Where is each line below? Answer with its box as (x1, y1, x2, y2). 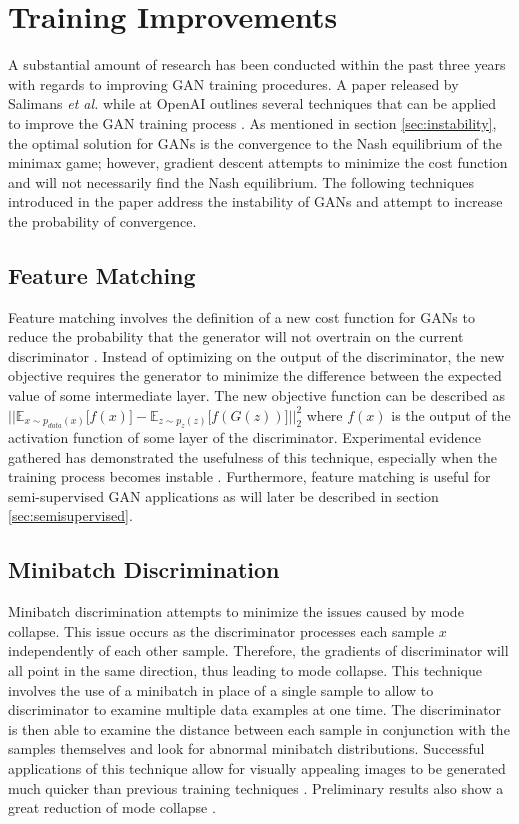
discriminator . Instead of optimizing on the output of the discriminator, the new (8, 345, 505, 366)
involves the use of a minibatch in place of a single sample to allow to (8, 679, 434, 700)
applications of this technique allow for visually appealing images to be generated (8, 757, 506, 778)
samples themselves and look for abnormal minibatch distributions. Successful (8, 738, 485, 759)
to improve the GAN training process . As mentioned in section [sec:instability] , (8, 112, 497, 133)
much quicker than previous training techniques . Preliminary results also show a (8, 777, 504, 798)
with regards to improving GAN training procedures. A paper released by (8, 73, 459, 94)
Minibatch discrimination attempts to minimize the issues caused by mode (8, 601, 464, 622)
